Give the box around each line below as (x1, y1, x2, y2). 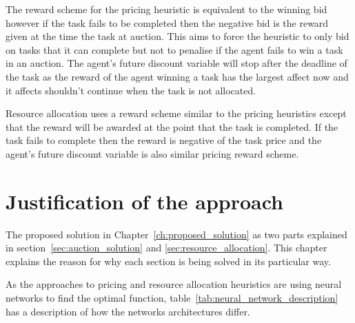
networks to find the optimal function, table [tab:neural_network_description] (6, 291, 338, 305)
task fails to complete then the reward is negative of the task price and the (6, 133, 322, 147)
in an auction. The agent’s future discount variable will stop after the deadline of (6, 56, 347, 70)
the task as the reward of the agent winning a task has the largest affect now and (6, 69, 349, 83)
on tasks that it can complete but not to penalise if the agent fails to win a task (6, 42, 343, 56)
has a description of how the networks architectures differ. (6, 304, 250, 318)
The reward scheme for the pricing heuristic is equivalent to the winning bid (6, 2, 327, 16)
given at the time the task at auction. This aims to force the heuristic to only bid (6, 29, 349, 43)
